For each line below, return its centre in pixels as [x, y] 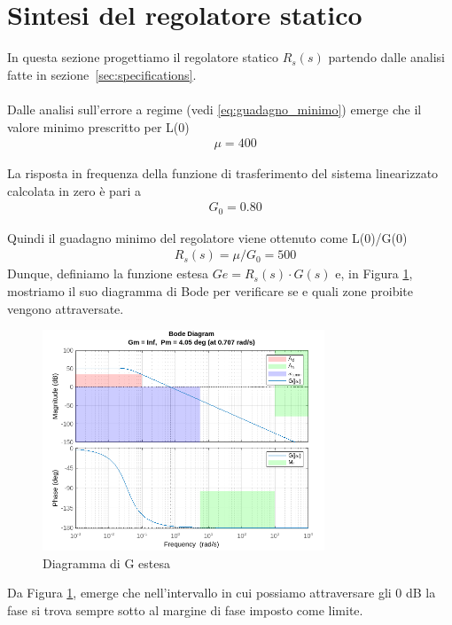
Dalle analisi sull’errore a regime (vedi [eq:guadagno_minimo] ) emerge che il [214, 109]
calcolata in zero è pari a [74, 190]
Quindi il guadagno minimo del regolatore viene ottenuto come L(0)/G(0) [207, 237]
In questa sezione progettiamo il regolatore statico [143, 57]
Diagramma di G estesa [106, 562]
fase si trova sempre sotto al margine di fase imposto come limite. [185, 610]
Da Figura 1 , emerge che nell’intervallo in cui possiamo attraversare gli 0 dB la [222, 593]
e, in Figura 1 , [374, 273]
